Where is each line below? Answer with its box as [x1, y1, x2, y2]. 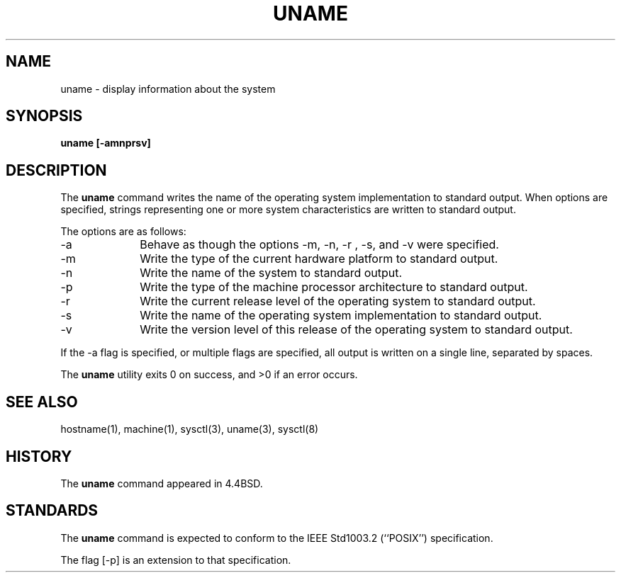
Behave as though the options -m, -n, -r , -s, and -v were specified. [140, 237, 499, 252]
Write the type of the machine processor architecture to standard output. [140, 280, 528, 295]
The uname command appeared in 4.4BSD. [60, 477, 263, 489]
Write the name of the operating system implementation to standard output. [140, 308, 542, 323]
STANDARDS [6, 501, 99, 520]
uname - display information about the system [60, 82, 276, 95]
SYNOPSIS [6, 107, 83, 125]
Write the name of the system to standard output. [140, 266, 403, 280]
